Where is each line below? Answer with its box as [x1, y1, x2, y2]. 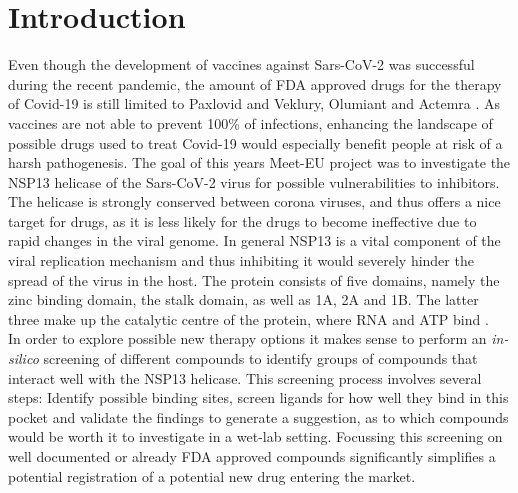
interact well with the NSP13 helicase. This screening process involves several [8, 367, 482, 388]
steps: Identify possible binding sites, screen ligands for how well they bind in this [8, 387, 509, 408]
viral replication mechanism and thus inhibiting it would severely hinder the [8, 250, 474, 271]
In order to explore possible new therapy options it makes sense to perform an [8, 328, 487, 349]
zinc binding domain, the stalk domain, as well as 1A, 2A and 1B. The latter [8, 289, 479, 310]
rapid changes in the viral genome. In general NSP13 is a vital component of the [8, 230, 501, 251]
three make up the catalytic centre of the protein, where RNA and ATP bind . [8, 308, 489, 329]
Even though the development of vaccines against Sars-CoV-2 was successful [8, 54, 475, 75]
